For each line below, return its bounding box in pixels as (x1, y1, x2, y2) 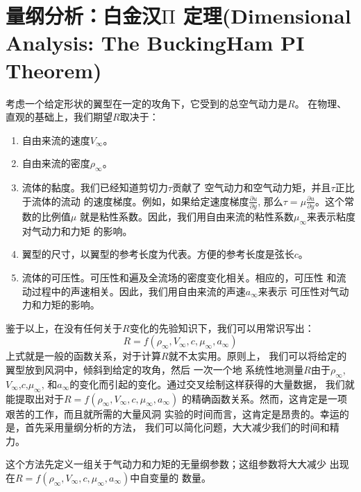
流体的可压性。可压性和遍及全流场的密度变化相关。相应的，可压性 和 (22, 270, 337, 284)
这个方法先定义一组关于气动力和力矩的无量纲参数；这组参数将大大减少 (6, 457, 326, 471)
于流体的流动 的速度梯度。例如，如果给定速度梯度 (22, 193, 249, 208)
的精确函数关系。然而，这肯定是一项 (181, 391, 347, 405)
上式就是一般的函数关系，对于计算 (6, 349, 161, 363)
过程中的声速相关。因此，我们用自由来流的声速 (31, 283, 246, 298)
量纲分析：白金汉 (6, 1, 162, 30)
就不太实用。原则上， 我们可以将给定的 (168, 349, 347, 363)
